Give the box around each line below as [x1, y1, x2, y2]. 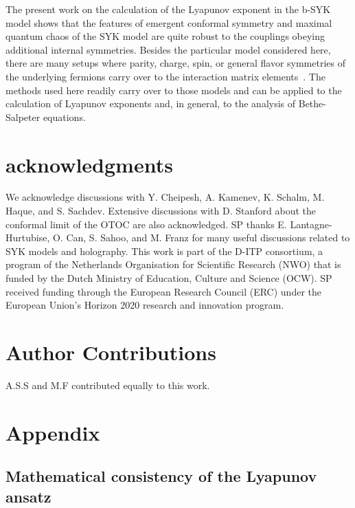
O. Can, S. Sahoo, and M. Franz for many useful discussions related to [52, 230, 350, 245]
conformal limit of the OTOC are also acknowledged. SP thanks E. [5, 217, 287, 231]
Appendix [5, 418, 100, 446]
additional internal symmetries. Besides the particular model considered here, [5, 42, 331, 56]
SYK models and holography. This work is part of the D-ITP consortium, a [5, 243, 323, 258]
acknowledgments [5, 150, 173, 178]
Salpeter [5, 109, 41, 124]
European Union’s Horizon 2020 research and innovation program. [5, 298, 284, 312]
